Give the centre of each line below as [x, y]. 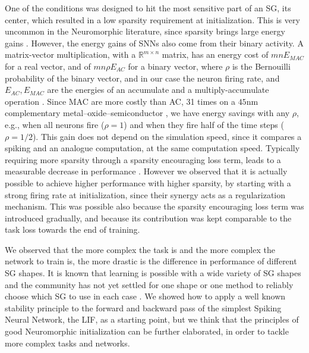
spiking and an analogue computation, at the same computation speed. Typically [152, 148]
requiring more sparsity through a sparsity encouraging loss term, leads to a [143, 159]
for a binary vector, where [175, 66]
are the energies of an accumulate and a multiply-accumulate [158, 90]
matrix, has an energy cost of [215, 54]
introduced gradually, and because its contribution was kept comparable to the [148, 218]
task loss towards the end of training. [72, 229]
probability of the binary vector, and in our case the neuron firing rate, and [142, 78]
